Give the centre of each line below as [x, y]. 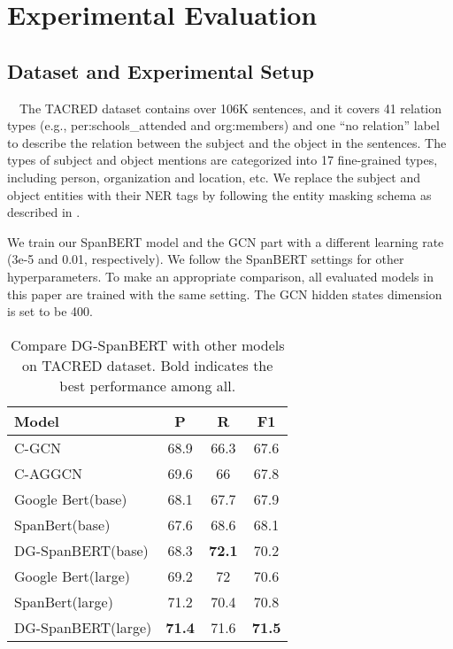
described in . [44, 212]
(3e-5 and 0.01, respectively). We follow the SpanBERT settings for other [206, 259]
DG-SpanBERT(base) [81, 550]
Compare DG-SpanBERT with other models [147, 344]
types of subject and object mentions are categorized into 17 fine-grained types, [223, 160]
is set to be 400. [50, 311]
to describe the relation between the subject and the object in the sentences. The [227, 142]
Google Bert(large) [73, 576]
